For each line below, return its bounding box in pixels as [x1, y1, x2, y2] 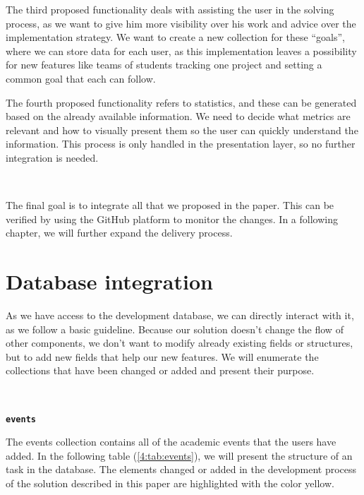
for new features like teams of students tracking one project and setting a [6, 57, 322, 72]
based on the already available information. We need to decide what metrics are [6, 109, 351, 124]
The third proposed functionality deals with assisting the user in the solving [6, 2, 334, 16]
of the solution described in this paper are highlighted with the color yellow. [6, 476, 334, 491]
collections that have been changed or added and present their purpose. [6, 363, 315, 378]
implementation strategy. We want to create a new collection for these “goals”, [6, 30, 345, 44]
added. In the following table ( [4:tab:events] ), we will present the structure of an [6, 448, 353, 463]
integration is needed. [6, 150, 99, 165]
